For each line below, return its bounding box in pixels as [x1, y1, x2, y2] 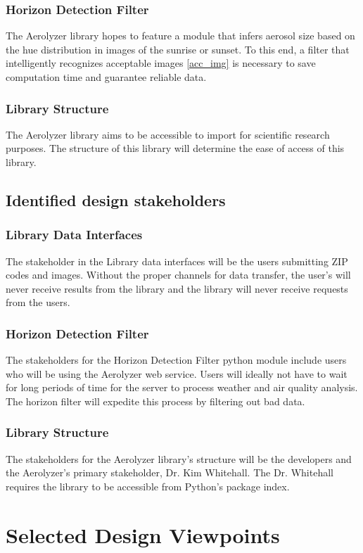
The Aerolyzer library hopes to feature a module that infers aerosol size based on [6, 28, 355, 43]
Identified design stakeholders [6, 189, 226, 210]
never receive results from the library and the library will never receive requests [6, 281, 348, 295]
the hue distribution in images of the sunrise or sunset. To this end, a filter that [6, 42, 350, 56]
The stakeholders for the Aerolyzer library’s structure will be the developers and [6, 451, 352, 466]
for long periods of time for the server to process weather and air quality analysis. [6, 380, 358, 395]
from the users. [6, 295, 70, 310]
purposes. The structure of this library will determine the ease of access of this [6, 141, 345, 155]
